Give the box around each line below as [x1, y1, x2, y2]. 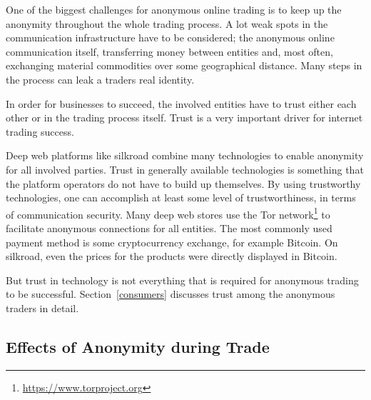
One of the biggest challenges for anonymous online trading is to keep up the [6, 2, 342, 16]
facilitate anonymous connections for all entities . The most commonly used [6, 220, 332, 235]
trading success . [6, 124, 74, 139]
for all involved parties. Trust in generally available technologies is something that [6, 161, 364, 176]
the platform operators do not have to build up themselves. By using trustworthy [6, 176, 361, 191]
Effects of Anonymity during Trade [6, 335, 270, 357]
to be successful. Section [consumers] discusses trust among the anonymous [6, 286, 335, 301]
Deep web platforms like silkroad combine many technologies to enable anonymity [6, 148, 364, 163]
